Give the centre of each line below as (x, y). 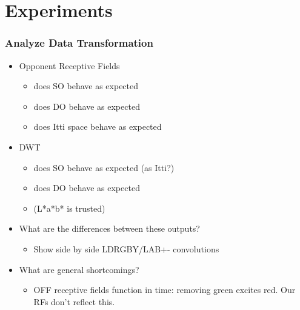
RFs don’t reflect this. (74, 301)
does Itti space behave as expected (98, 126)
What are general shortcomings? (79, 269)
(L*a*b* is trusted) (69, 208)
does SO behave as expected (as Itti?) (104, 167)
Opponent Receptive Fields (69, 65)
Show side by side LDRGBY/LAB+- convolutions (126, 248)
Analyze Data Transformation (79, 43)
